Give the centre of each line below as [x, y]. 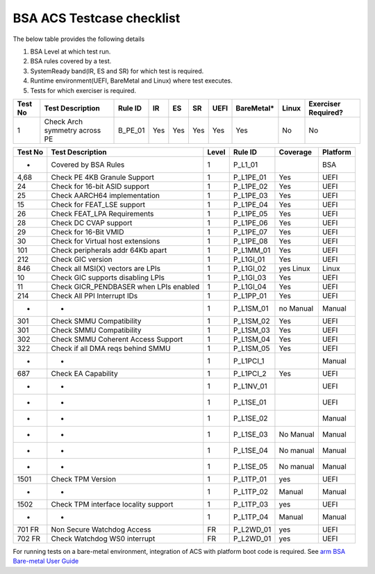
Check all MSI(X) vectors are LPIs [106, 268]
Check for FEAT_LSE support [98, 204]
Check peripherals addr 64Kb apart [109, 250]
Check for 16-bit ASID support [100, 186]
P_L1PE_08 [250, 241]
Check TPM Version [84, 479]
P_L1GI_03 [250, 277]
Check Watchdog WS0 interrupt [103, 539]
